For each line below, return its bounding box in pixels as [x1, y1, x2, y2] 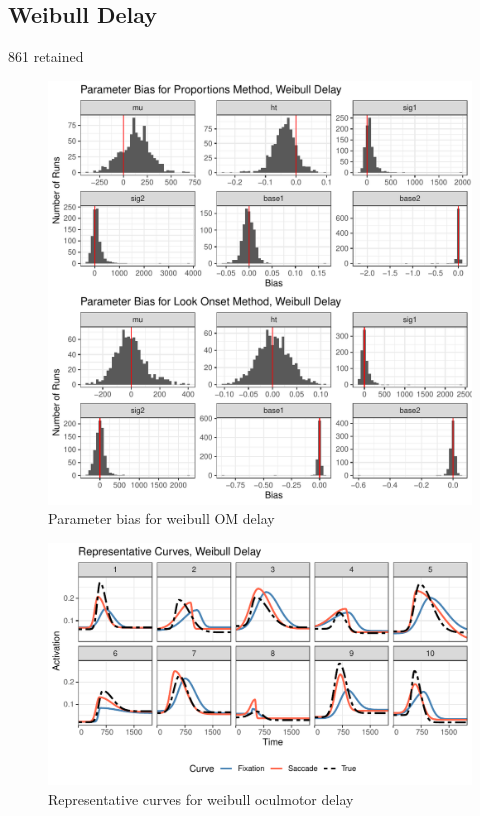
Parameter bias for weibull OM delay [48, 508, 275, 529]
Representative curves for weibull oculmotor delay [48, 788, 354, 809]
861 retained [8, 46, 84, 67]
